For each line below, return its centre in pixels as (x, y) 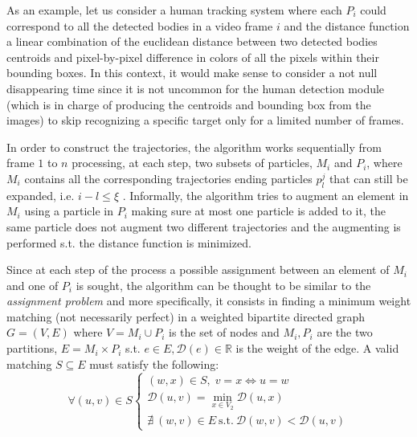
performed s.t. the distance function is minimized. (129, 242)
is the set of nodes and (224, 332)
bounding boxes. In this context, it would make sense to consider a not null (192, 73)
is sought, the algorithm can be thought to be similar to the (223, 285)
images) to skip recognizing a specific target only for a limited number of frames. (205, 120)
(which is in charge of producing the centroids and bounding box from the (189, 104)
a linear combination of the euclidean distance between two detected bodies (192, 41)
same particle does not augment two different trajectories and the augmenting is (204, 226)
